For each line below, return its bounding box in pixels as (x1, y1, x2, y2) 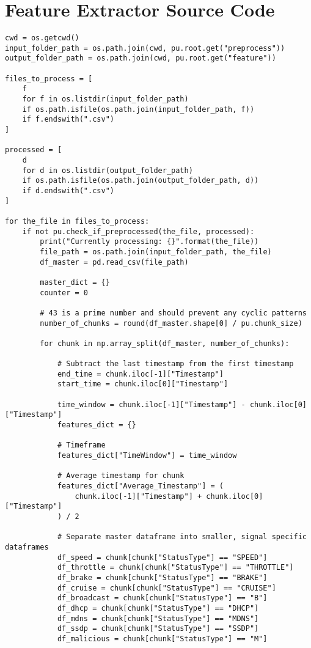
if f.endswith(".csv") (22, 115, 114, 124)
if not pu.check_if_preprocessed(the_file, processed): (22, 227, 255, 236)
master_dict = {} (40, 278, 110, 287)
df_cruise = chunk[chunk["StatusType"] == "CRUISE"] (57, 583, 276, 592)
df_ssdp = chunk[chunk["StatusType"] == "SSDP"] (57, 624, 259, 633)
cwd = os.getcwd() (5, 34, 79, 43)
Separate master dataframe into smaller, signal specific (66, 532, 307, 542)
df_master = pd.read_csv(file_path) (40, 257, 189, 267)
